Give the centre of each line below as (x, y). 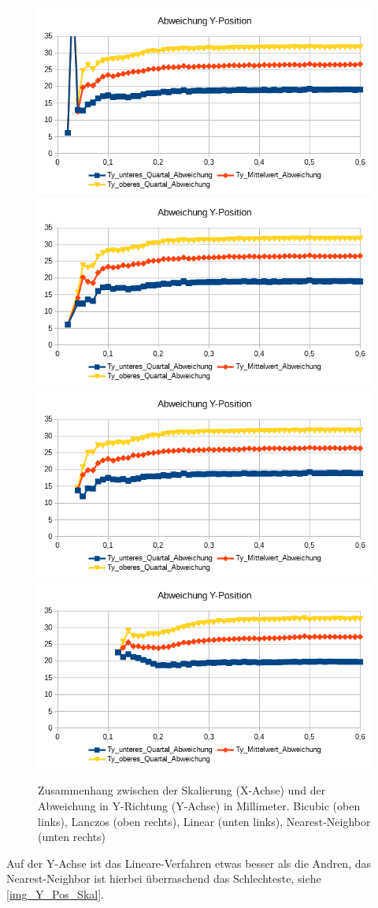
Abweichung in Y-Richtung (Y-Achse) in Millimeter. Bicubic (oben (199, 806)
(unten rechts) (72, 837)
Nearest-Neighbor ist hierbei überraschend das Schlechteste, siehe (164, 878)
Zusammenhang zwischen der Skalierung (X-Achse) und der (182, 790)
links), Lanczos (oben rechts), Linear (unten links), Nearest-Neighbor (204, 821)
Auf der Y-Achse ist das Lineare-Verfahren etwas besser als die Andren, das (189, 863)
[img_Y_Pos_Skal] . (55, 894)
